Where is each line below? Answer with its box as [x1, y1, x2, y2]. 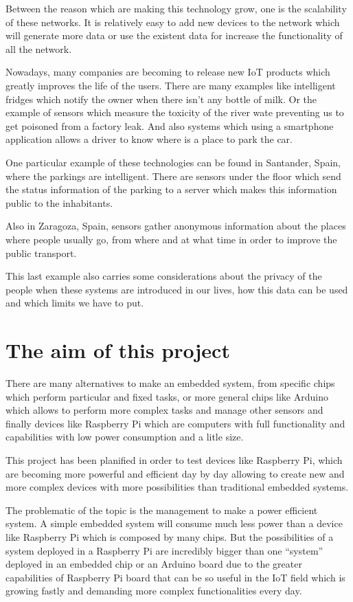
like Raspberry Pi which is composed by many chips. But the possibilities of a [5, 529, 334, 544]
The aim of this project [5, 336, 230, 364]
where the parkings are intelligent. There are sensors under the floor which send [5, 168, 341, 183]
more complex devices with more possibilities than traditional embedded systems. [5, 480, 349, 494]
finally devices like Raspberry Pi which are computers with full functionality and [5, 416, 345, 430]
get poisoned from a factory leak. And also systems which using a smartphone [5, 118, 334, 133]
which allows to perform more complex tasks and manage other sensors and [5, 403, 323, 417]
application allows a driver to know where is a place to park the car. [5, 132, 293, 146]
